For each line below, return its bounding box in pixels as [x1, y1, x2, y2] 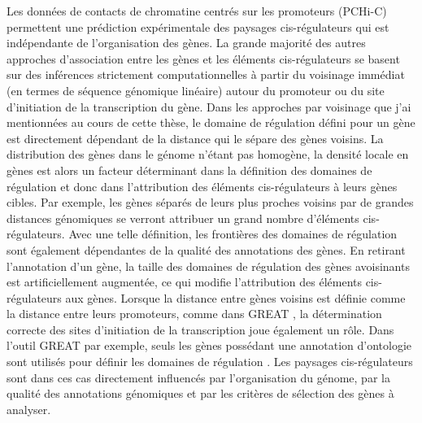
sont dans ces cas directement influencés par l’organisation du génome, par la [7, 368, 390, 386]
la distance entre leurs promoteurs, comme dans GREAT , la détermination [7, 305, 382, 322]
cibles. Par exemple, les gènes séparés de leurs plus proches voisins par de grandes [7, 194, 414, 211]
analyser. [7, 400, 51, 417]
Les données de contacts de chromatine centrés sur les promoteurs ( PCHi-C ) [7, 2, 387, 19]
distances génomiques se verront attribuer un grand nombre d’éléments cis [7, 209, 376, 226]
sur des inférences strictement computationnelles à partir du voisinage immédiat [7, 66, 405, 83]
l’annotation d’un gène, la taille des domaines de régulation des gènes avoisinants [7, 257, 410, 274]
